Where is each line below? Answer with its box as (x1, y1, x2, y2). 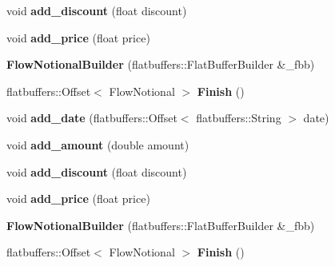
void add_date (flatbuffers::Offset (6, 109, 177, 126)
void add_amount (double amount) (6, 136, 189, 153)
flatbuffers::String (196, 109, 281, 126)
